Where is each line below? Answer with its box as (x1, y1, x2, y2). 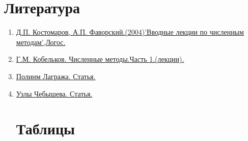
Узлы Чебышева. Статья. (16, 88, 93, 99)
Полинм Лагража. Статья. (16, 70, 96, 81)
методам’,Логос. (16, 36, 66, 47)
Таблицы (16, 118, 75, 139)
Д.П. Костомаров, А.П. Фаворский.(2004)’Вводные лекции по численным (16, 27, 244, 37)
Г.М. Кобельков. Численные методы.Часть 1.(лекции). (16, 54, 184, 64)
